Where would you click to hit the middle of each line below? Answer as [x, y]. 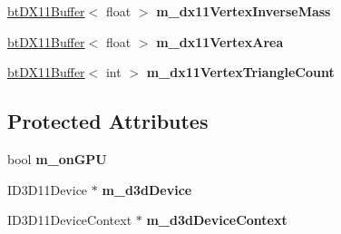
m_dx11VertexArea [220, 41]
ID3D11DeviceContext [70, 220]
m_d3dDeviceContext [217, 220]
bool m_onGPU [57, 158]
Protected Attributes [108, 121]
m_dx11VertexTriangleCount [240, 72]
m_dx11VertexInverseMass [244, 11]
